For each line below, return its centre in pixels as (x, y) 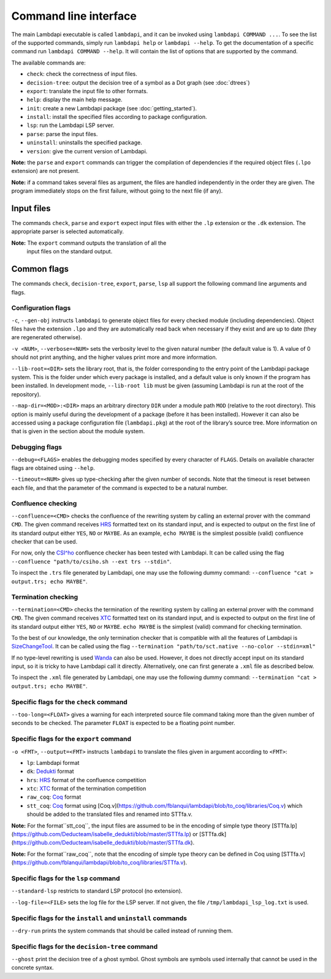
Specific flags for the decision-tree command (85, 946)
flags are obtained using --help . (53, 468)
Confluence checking (44, 504)
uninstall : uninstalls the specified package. (84, 143)
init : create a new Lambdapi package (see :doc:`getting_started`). (112, 108)
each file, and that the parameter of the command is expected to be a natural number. (120, 488)
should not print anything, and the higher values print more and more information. (114, 357)
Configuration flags (41, 308)
